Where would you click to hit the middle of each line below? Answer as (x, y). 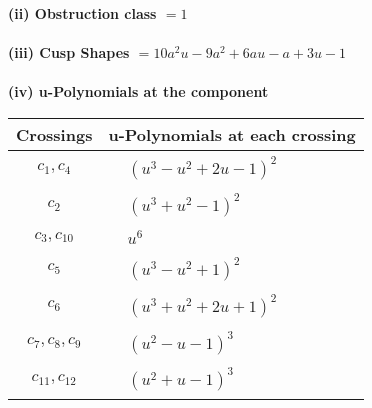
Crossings (54, 134)
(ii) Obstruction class (82, 13)
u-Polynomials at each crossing (232, 134)
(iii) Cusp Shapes (69, 52)
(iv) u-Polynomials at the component (138, 91)
